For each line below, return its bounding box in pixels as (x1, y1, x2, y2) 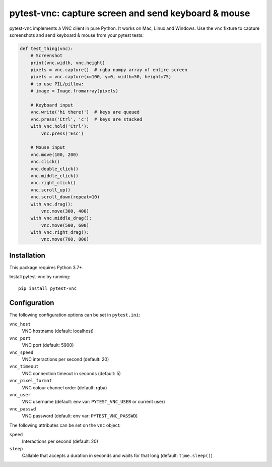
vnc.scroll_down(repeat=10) (30, 194, 100, 200)
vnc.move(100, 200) (30, 151, 79, 158)
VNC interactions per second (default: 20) (22, 356, 109, 362)
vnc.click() (30, 159, 60, 165)
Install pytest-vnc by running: (9, 274, 71, 280)
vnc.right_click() (30, 180, 76, 186)
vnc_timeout (9, 364, 39, 370)
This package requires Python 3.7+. (9, 264, 84, 270)
